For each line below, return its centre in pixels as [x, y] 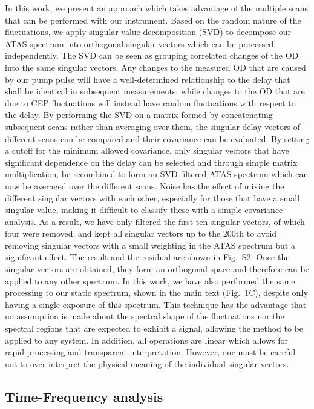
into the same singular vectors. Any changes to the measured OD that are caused [155, 67]
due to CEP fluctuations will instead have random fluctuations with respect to [150, 103]
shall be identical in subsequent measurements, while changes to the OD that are [155, 91]
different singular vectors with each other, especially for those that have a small [152, 198]
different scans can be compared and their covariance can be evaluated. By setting [157, 138]
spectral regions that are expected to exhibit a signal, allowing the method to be [154, 328]
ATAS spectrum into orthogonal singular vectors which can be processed [139, 43]
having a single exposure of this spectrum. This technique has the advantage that [156, 304]
